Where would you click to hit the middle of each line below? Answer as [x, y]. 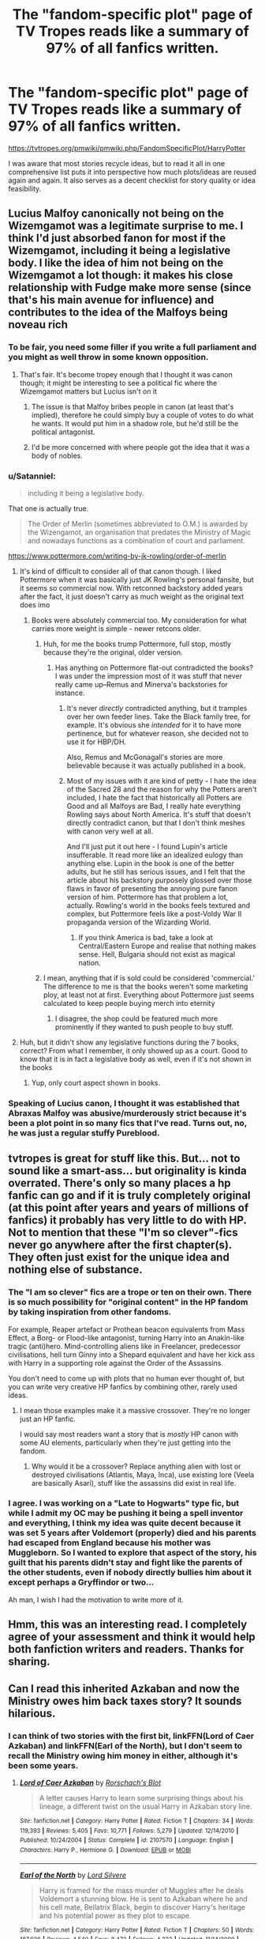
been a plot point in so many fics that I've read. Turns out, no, [127, 1123]
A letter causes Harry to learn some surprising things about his [141, 1797]
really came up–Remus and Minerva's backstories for [142, 684]
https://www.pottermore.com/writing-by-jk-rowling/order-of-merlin [117, 556]
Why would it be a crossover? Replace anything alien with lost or [136, 1466]
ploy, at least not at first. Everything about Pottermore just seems [149, 995]
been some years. [43, 1765]
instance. [70, 693]
